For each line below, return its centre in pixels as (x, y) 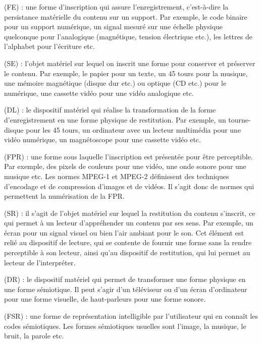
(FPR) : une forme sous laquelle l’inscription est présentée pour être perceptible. (128, 156)
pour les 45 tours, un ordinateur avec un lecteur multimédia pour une (134, 129)
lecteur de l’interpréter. (40, 262)
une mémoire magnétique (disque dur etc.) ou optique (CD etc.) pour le (115, 83)
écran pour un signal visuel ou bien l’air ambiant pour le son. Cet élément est (124, 232)
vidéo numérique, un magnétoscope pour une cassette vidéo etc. (102, 139)
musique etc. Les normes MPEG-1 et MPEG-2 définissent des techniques (117, 176)
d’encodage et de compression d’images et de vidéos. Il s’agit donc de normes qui (129, 186)
